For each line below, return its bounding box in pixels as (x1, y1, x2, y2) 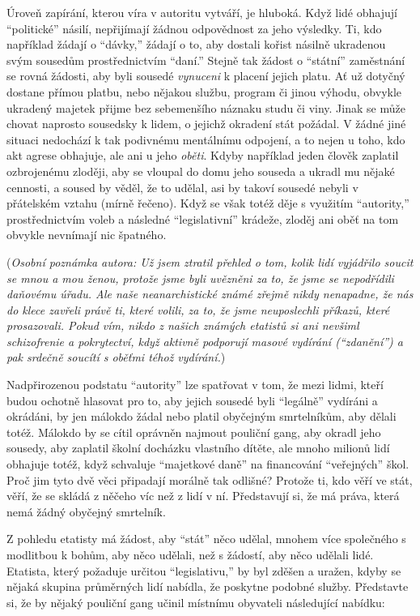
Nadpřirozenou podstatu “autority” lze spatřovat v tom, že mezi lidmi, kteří (6, 376, 384, 393)
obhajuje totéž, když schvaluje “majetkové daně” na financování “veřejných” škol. (6, 456, 409, 473)
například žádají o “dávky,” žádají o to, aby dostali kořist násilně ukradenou (6, 36, 386, 53)
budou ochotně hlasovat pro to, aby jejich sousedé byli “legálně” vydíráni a (6, 391, 378, 409)
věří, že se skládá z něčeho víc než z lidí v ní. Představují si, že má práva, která (6, 487, 400, 504)
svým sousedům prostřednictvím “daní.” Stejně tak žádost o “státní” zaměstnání (6, 51, 405, 68)
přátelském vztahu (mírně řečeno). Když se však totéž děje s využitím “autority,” (6, 195, 409, 212)
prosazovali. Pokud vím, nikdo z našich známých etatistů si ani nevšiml (6, 317, 359, 334)
